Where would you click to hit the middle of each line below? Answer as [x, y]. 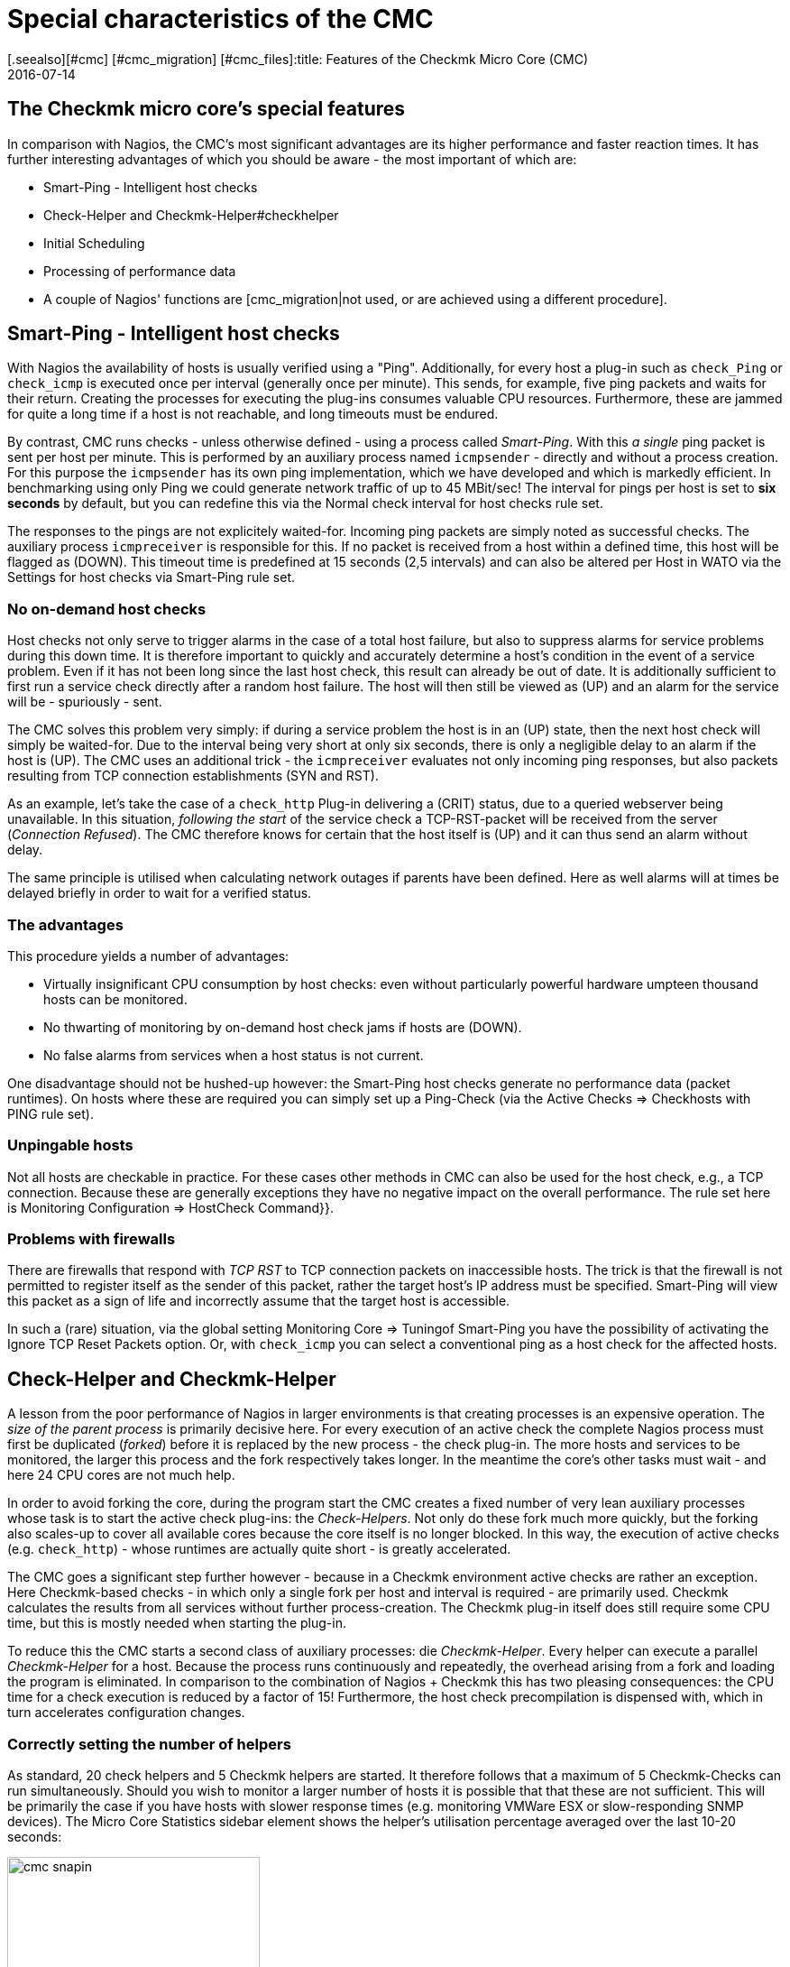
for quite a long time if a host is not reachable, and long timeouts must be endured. [253, 414]
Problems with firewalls [92, 1239]
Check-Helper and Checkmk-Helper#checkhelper [191, 215]
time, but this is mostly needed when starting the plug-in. [177, 1623]
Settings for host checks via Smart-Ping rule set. [152, 577]
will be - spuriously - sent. [85, 702]
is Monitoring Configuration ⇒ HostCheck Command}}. [171, 1207]
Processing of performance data [140, 271]
